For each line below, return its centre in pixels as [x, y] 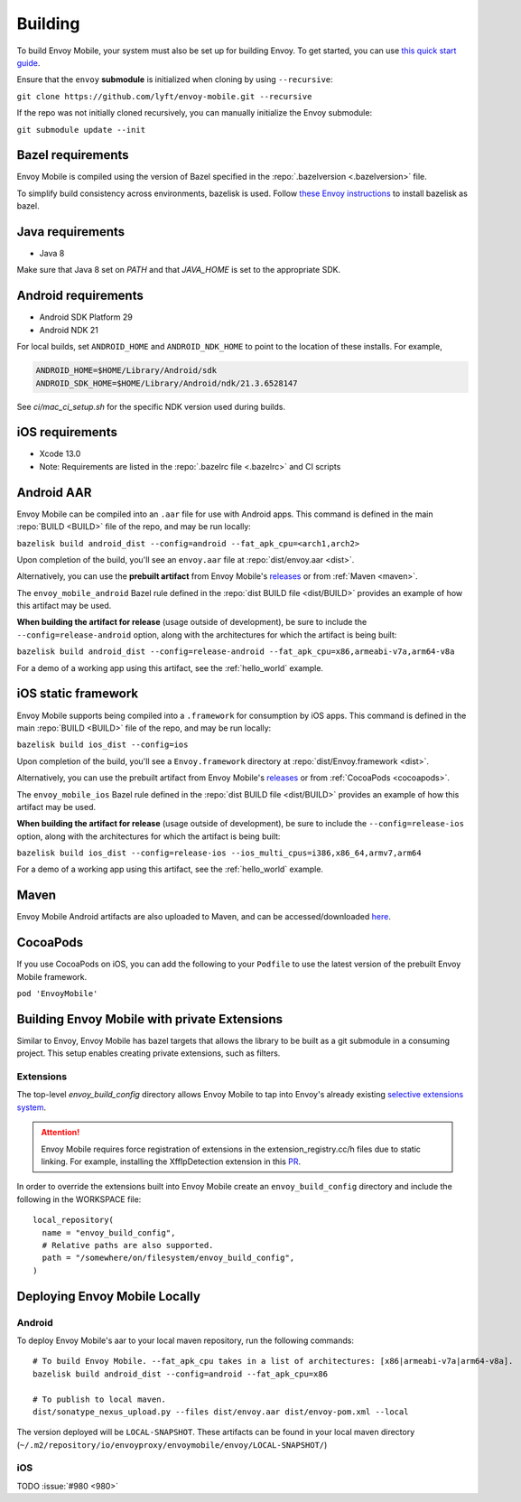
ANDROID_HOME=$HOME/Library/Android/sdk [126, 371]
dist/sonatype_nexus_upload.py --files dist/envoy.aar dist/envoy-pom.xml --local [221, 1412]
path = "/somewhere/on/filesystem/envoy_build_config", [168, 1258]
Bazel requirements [73, 155]
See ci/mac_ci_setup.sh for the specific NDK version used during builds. [151, 406]
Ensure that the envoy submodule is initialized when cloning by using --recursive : [175, 79]
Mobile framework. [52, 976]
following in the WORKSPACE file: [79, 1199]
